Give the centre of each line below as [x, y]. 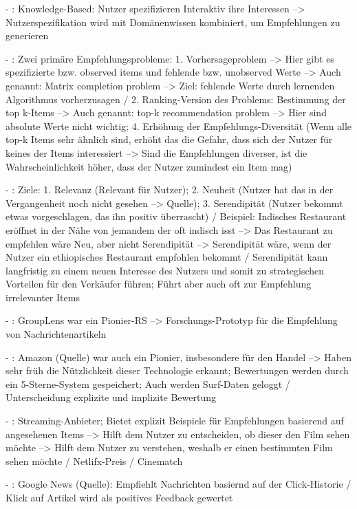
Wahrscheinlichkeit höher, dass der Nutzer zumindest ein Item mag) [149, 166]
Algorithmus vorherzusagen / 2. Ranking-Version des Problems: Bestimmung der [176, 99]
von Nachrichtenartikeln [56, 334]
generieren [27, 35]
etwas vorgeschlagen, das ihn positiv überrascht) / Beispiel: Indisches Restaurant [176, 216]
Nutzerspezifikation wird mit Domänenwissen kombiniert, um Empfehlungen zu [173, 22]
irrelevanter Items [43, 297]
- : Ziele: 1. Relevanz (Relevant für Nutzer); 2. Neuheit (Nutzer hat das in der [170, 189]
